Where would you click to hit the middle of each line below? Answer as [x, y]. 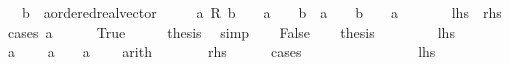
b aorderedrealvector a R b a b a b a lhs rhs [261, 12]
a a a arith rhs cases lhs [221, 51]
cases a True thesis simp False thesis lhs [231, 31]
